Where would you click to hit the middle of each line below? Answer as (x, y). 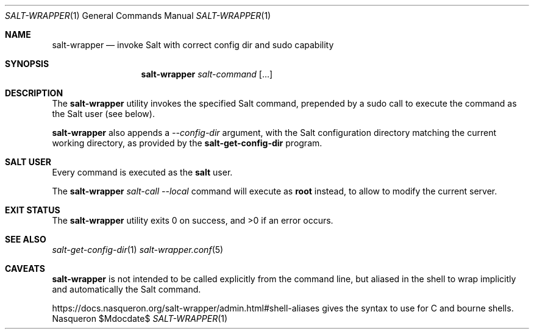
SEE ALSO (26, 239)
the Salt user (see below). (103, 114)
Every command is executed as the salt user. (142, 172)
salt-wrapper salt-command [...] (207, 74)
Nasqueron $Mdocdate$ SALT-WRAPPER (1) (140, 318)
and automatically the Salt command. (126, 289)
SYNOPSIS (27, 64)
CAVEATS (25, 268)
